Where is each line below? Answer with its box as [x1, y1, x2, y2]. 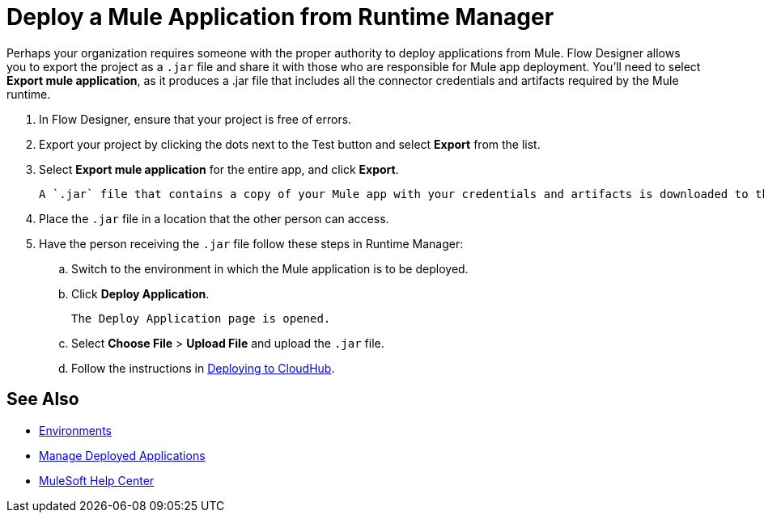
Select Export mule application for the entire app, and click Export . [39, 162, 399, 176]
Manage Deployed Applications [39, 448, 206, 462]
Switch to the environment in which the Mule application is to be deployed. [71, 261, 469, 276]
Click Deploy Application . [71, 286, 210, 301]
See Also [6, 389, 79, 410]
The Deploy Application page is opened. [71, 311, 331, 325]
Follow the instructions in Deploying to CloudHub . [71, 361, 335, 375]
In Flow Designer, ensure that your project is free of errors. [39, 112, 352, 126]
